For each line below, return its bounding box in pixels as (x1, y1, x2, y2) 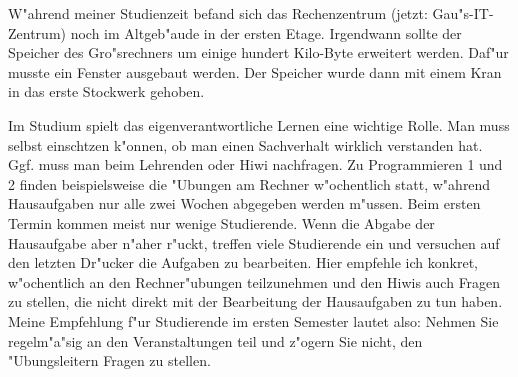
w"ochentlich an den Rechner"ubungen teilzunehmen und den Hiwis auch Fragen (8, 271, 501, 292)
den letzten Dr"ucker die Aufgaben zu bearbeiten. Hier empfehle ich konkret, (8, 252, 478, 273)
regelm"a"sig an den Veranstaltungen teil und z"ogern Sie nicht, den (8, 330, 423, 351)
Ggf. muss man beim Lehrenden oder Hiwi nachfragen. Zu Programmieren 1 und (8, 154, 503, 175)
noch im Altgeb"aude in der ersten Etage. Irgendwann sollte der (70, 22, 462, 43)
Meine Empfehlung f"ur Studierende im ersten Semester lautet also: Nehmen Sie (8, 310, 499, 331)
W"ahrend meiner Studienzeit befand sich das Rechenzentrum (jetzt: (8, 3, 428, 23)
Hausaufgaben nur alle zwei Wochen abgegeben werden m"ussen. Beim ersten (8, 193, 481, 214)
